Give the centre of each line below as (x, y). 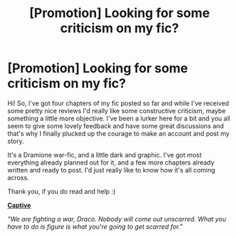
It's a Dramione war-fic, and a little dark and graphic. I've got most (105, 155)
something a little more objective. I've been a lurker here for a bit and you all (119, 118)
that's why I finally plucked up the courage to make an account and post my (118, 133)
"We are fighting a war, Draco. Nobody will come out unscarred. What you (117, 219)
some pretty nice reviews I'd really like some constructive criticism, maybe (117, 110)
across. (19, 177)
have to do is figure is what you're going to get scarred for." (95, 227)
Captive (19, 205)
